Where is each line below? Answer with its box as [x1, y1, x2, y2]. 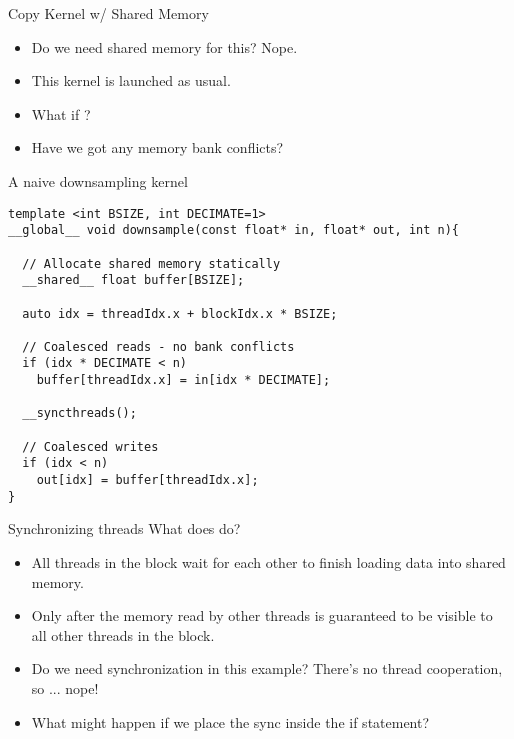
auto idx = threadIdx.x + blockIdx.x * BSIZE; [22, 306, 338, 321]
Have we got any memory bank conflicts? [31, 137, 284, 158]
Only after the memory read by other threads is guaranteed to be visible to [31, 605, 493, 626]
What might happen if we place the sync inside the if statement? [31, 711, 430, 732]
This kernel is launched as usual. [31, 70, 231, 91]
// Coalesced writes [22, 439, 159, 454]
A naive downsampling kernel [8, 170, 188, 191]
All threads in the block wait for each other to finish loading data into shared [31, 551, 506, 572]
